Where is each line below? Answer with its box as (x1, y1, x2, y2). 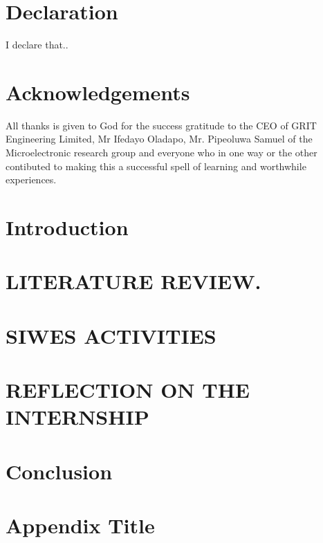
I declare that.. (6, 37, 68, 52)
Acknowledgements (6, 77, 190, 106)
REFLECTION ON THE (6, 376, 250, 404)
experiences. (6, 172, 57, 187)
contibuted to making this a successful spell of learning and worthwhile (6, 158, 306, 173)
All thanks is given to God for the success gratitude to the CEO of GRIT (6, 118, 317, 132)
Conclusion (6, 457, 113, 485)
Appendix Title (6, 511, 155, 540)
